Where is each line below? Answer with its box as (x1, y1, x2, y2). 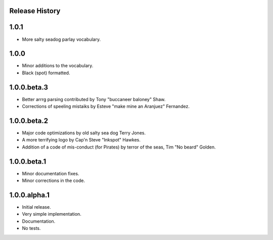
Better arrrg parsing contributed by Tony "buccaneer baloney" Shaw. (22, 96, 166, 102)
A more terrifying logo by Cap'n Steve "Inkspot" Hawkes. (22, 137, 141, 143)
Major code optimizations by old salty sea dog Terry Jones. (22, 130, 146, 136)
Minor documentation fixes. (22, 170, 79, 176)
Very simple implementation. (22, 211, 82, 217)
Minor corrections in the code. (22, 177, 85, 184)
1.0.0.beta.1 (9, 157, 47, 166)
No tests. (22, 225, 41, 231)
